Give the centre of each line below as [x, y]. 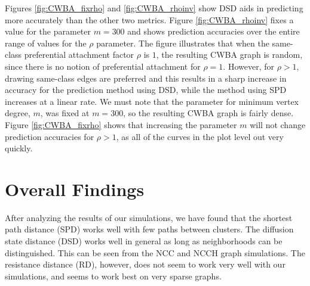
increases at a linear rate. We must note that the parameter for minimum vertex [152, 101]
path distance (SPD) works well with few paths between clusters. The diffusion [149, 229]
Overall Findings [75, 189]
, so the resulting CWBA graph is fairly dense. [208, 113]
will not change [278, 124]
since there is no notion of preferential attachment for [103, 66]
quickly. [19, 148]
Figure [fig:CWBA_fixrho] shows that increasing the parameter [121, 124]
